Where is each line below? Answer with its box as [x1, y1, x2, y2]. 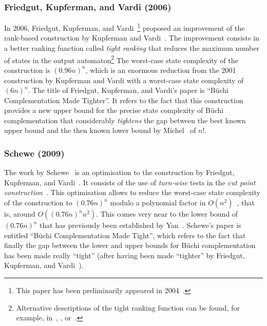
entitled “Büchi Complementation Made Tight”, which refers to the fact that [4, 229, 246, 240]
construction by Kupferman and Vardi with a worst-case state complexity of [4, 74, 244, 85]
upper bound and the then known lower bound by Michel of [4, 125, 196, 136]
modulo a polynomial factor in [110, 197, 206, 208]
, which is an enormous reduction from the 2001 [85, 64, 236, 75]
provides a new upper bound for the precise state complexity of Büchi [4, 105, 224, 116]
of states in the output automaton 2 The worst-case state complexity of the [4, 53, 238, 65]
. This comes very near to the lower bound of [96, 208, 238, 219]
